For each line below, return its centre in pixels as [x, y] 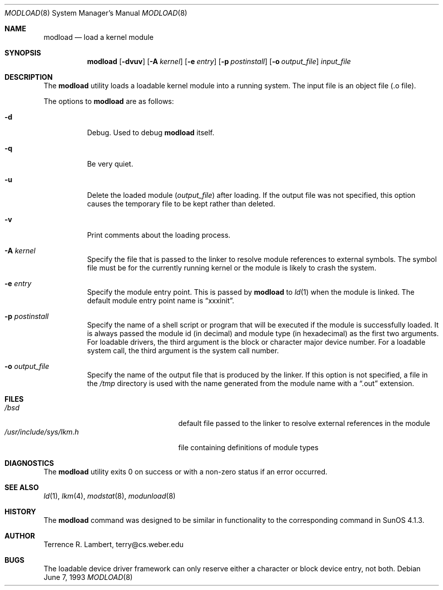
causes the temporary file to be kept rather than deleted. [181, 204]
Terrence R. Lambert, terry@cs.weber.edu [114, 544]
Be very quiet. [110, 164]
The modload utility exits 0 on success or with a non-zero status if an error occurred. [186, 472]
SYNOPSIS [23, 53]
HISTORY [20, 512]
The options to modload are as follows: [109, 101]
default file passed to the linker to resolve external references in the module [304, 423]
